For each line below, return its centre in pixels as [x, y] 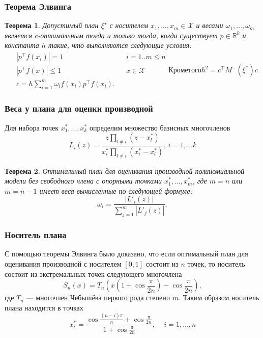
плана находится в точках [44, 307]
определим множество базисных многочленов [160, 127]
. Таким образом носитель [219, 297]
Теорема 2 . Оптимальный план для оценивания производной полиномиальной [125, 171]
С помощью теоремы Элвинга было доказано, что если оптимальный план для [126, 254]
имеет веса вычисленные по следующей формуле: [116, 190]
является [19, 35]
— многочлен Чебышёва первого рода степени [98, 297]
